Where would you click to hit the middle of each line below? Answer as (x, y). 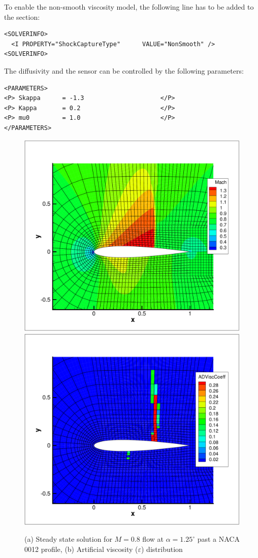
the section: (22, 17)
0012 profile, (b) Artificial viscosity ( (81, 549)
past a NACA (218, 539)
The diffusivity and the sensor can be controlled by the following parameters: (124, 70)
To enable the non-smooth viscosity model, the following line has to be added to (129, 7)
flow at (153, 539)
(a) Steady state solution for (68, 539)
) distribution (162, 549)
